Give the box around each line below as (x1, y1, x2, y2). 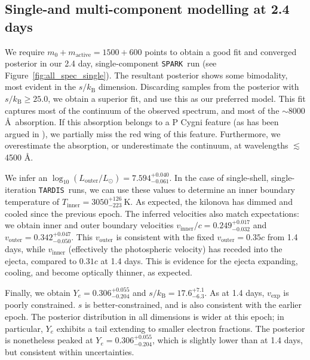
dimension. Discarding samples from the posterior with (98, 80, 299, 93)
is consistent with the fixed (116, 230, 214, 243)
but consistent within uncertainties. (5, 345, 134, 358)
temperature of (5, 195, 60, 208)
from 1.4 (267, 230, 298, 243)
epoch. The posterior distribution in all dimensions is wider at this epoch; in (5, 310, 284, 323)
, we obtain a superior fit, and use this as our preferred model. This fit (48, 92, 306, 105)
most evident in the (5, 80, 76, 93)
